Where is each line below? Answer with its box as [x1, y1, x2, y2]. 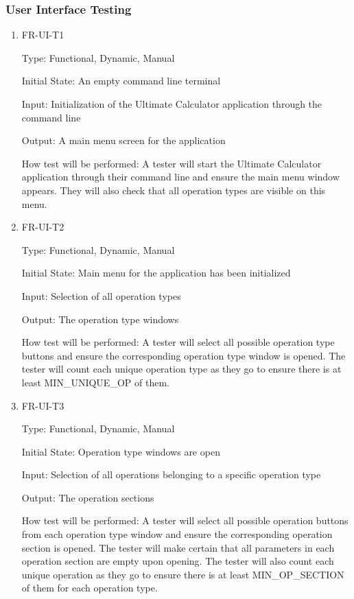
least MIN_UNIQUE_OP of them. [21, 375, 169, 389]
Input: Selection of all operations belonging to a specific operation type [21, 467, 321, 482]
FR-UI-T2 [21, 220, 64, 234]
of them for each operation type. [21, 580, 158, 595]
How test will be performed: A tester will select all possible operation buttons [21, 513, 349, 528]
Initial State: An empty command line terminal [21, 73, 221, 88]
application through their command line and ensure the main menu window [21, 169, 340, 184]
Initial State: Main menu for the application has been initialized [21, 266, 291, 280]
